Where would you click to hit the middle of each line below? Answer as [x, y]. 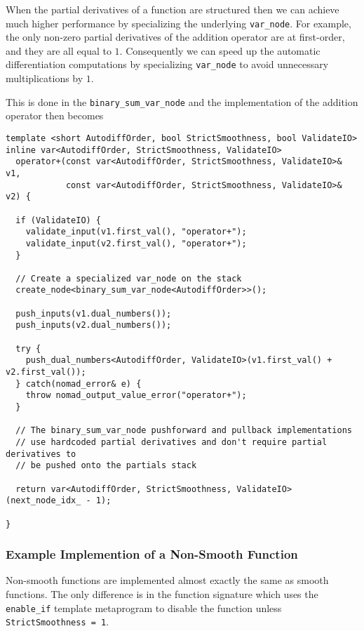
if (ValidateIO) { [59, 220]
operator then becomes [55, 115]
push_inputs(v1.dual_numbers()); [94, 313]
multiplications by [45, 78]
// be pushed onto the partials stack [106, 466]
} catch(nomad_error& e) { [79, 384]
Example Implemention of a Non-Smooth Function [152, 554]
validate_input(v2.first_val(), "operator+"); [136, 243]
